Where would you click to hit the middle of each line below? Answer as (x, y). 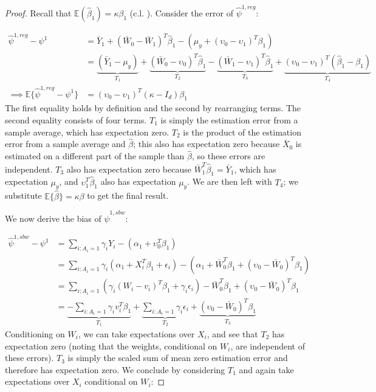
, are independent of (268, 346)
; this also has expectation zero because (207, 144)
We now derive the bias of (53, 218)
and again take (266, 369)
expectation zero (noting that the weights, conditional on (111, 346)
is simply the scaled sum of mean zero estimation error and (178, 358)
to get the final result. (128, 195)
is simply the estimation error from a (229, 119)
